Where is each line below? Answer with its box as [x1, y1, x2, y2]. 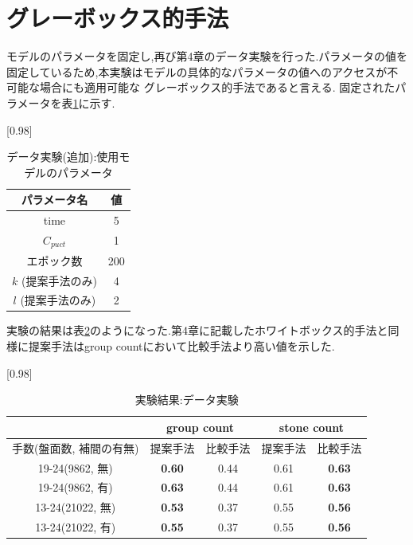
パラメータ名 [21, 191, 88, 208]
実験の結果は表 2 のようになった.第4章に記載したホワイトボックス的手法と [6, 322, 388, 339]
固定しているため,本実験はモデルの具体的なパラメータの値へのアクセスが [6, 63, 388, 80]
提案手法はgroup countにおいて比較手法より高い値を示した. [28, 338, 335, 355]
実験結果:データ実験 [134, 391, 239, 408]
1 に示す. [72, 94, 115, 111]
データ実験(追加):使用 [6, 148, 119, 165]
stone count [279, 418, 345, 435]
